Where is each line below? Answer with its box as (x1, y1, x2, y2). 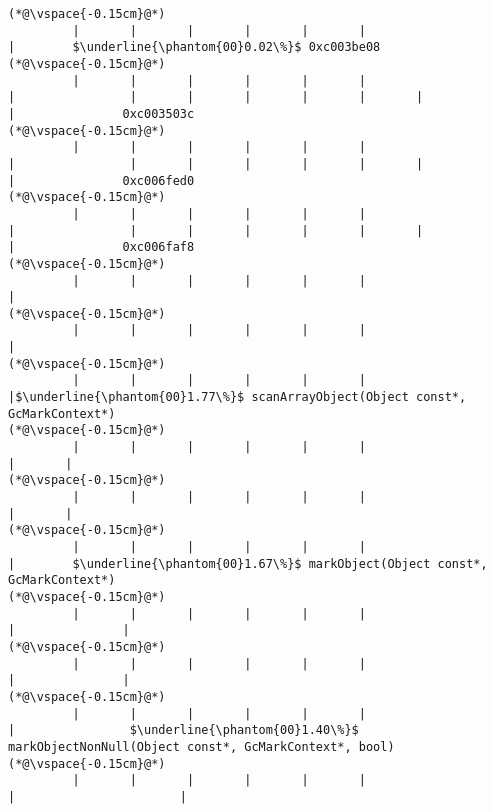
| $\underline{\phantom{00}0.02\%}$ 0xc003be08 (8, 40, 381, 55)
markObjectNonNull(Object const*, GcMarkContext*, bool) (8, 739, 395, 754)
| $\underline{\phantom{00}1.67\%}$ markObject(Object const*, (8, 556, 488, 571)
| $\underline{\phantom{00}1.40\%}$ (8, 723, 359, 738)
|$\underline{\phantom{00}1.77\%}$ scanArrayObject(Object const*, (8, 390, 467, 405)
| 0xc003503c (8, 106, 195, 121)
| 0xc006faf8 (8, 240, 195, 255)
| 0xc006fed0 (8, 173, 195, 188)
